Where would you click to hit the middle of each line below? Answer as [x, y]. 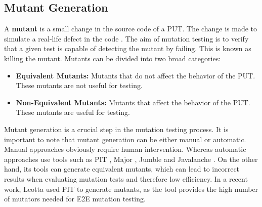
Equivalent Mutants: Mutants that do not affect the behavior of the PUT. [136, 75]
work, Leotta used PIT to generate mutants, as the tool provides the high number [131, 189]
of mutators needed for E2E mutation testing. [75, 199]
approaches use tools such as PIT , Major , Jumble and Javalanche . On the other [131, 159]
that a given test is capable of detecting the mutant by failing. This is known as [128, 48]
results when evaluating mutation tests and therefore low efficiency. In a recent [126, 178]
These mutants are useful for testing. [73, 112]
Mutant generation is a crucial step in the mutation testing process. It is [116, 129]
